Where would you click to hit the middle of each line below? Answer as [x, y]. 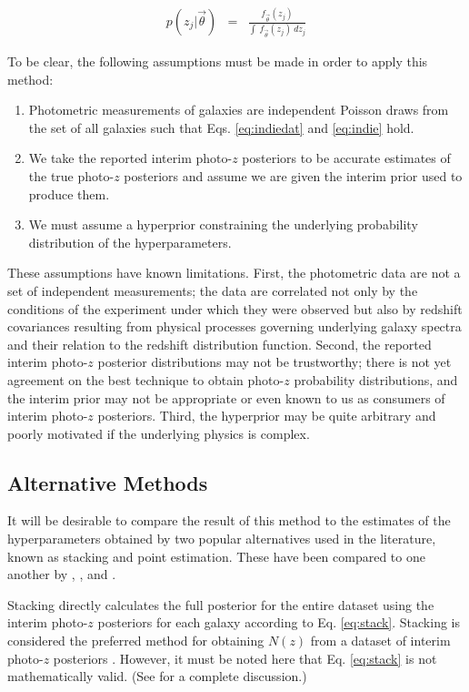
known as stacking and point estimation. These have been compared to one [216, 556]
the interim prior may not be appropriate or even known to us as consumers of [226, 397]
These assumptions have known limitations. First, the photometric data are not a [234, 273]
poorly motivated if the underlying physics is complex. [159, 433]
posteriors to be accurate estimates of [346, 158]
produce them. [69, 193]
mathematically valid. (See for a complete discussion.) [157, 676]
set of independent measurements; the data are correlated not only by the [213, 290]
